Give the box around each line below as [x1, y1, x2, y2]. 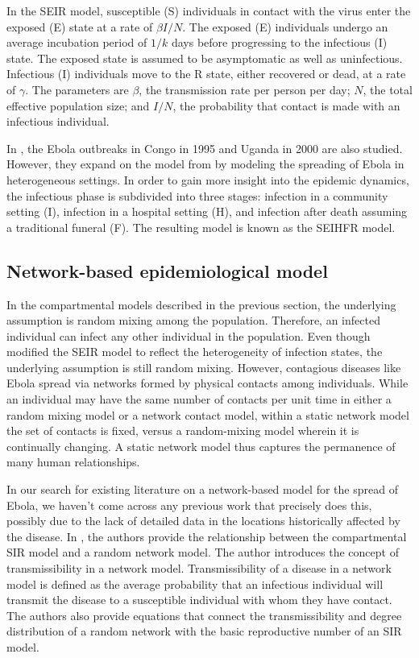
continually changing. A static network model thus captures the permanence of [6, 437, 396, 454]
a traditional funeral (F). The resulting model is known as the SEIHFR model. [6, 218, 396, 235]
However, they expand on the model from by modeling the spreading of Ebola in [6, 155, 404, 172]
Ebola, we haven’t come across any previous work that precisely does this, [6, 496, 372, 513]
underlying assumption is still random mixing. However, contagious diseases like [6, 358, 401, 375]
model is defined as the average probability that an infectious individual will [6, 575, 384, 592]
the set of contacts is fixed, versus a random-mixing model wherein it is [6, 422, 359, 439]
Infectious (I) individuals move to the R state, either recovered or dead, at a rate [6, 65, 406, 82]
